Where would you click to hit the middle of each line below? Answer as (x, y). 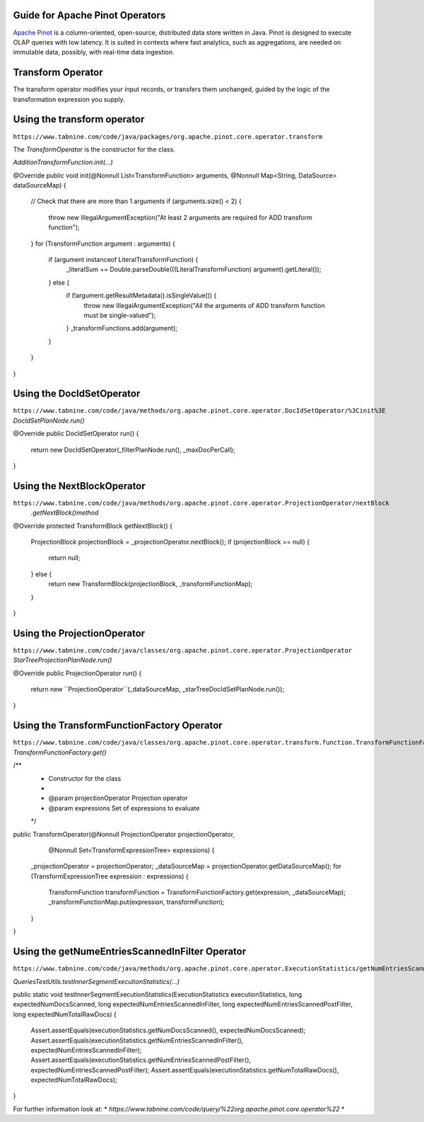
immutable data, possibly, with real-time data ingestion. (94, 52)
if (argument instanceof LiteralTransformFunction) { (123, 260)
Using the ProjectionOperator (79, 633)
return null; (64, 558)
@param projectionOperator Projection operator (118, 798)
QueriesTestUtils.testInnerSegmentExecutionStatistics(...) (96, 981)
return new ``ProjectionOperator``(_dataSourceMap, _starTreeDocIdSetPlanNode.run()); (158, 689)
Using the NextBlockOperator (79, 486)
